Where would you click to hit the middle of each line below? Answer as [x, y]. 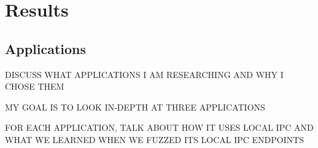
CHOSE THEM [35, 86]
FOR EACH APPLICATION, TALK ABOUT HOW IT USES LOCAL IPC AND [159, 127]
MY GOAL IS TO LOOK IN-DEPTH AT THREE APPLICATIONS [135, 107]
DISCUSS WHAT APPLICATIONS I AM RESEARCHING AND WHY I [144, 74]
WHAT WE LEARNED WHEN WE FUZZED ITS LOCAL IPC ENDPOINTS [155, 139]
